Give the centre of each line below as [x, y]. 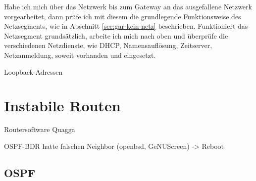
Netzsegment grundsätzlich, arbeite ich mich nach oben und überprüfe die [116, 35]
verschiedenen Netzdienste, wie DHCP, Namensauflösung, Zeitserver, [108, 45]
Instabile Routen [62, 106]
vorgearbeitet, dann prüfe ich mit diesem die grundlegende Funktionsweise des [123, 16]
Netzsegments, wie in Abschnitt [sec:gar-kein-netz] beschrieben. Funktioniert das [126, 26]
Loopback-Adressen [33, 71]
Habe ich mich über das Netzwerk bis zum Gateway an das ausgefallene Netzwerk [128, 6]
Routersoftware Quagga [40, 129]
